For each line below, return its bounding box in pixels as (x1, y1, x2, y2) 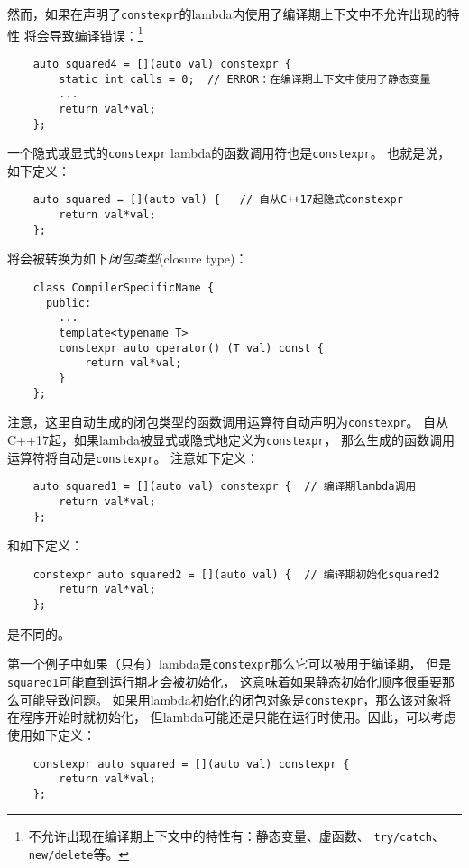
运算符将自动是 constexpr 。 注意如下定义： (7, 448, 260, 466)
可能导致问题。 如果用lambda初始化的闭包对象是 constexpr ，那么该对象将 (19, 689, 452, 708)
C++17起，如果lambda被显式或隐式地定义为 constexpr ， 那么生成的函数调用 (7, 429, 455, 448)
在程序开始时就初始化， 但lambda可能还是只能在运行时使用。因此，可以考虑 (7, 707, 456, 726)
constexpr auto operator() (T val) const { (59, 341, 324, 355)
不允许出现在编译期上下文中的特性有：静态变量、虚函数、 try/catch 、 (28, 826, 445, 845)
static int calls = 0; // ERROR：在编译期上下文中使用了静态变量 (59, 72, 431, 86)
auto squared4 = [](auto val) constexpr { (32, 57, 291, 70)
